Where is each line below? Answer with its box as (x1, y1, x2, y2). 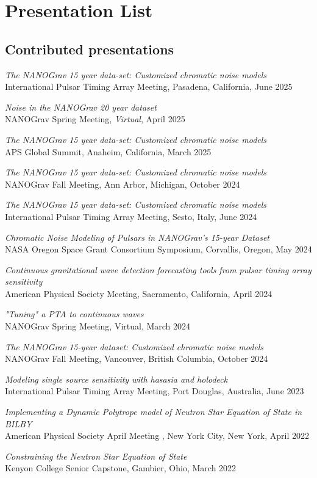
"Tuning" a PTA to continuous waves (5, 307, 144, 320)
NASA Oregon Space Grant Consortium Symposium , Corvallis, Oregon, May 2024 (5, 243, 312, 256)
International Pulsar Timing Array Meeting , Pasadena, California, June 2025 (5, 80, 293, 93)
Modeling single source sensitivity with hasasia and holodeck (5, 372, 228, 385)
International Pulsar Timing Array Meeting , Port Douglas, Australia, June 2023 (5, 384, 304, 397)
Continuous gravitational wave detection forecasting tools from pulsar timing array (5, 263, 312, 276)
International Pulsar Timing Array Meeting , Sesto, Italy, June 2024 (5, 210, 257, 222)
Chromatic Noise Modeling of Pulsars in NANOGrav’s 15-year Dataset (5, 230, 269, 243)
